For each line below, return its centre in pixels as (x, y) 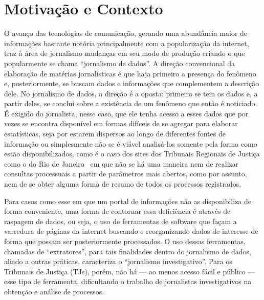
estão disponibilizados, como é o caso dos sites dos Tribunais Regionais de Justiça (132, 154)
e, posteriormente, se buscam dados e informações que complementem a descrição (132, 83)
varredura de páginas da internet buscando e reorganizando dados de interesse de (131, 231)
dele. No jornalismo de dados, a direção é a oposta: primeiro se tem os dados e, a (131, 93)
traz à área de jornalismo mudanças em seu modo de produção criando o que (125, 53)
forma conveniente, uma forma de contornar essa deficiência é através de (117, 211)
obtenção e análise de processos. (54, 291)
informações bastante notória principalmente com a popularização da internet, (127, 43)
